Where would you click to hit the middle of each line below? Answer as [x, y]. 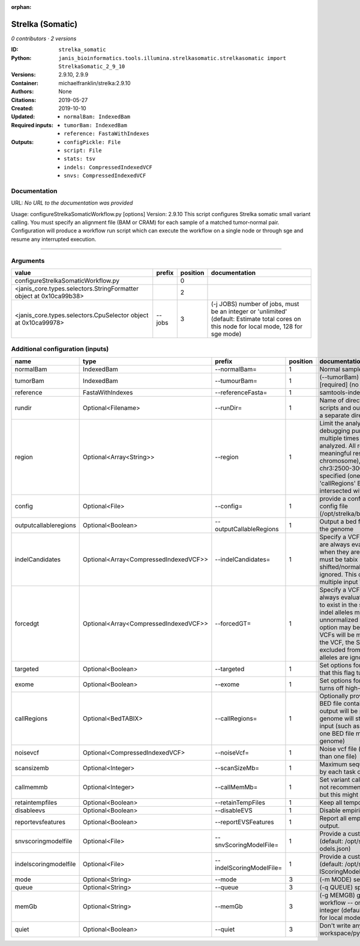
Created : [22, 109]
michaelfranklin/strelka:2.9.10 [95, 83]
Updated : [23, 116]
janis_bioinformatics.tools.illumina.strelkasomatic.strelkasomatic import [172, 58]
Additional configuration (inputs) [60, 349]
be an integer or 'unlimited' [249, 311]
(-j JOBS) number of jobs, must [255, 304]
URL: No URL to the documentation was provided [72, 203]
